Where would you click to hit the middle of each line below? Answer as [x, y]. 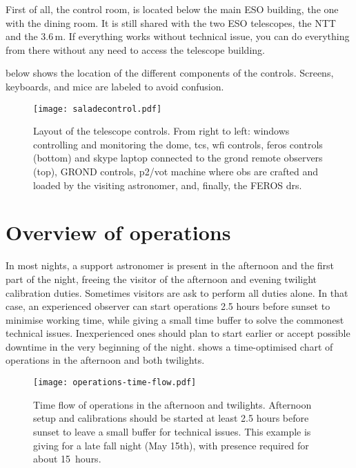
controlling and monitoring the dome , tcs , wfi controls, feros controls [178, 144]
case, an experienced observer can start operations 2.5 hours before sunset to [168, 306]
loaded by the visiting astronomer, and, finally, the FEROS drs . [168, 185]
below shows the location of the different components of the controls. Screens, [170, 73]
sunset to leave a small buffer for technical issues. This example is [172, 431]
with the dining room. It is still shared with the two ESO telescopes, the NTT [171, 22]
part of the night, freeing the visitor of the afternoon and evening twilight [161, 279]
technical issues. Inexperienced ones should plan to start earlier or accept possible [178, 333]
